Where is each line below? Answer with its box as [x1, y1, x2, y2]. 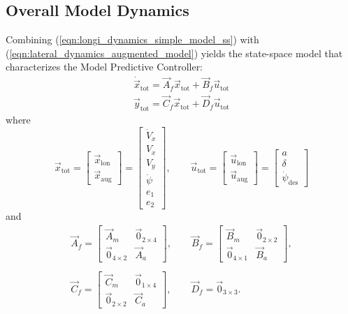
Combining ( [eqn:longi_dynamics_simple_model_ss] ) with [6, 32, 259, 47]
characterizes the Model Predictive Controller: [6, 59, 203, 74]
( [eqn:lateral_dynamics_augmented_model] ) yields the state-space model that [6, 45, 343, 60]
